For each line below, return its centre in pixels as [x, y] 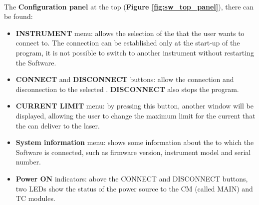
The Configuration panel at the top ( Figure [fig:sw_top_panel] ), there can [129, 6]
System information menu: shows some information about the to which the [135, 142]
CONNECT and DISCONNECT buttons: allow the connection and [125, 79]
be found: [18, 16]
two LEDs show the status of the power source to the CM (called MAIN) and [134, 188]
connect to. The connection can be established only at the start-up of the [128, 43]
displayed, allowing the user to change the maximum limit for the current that [135, 115]
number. [28, 162]
